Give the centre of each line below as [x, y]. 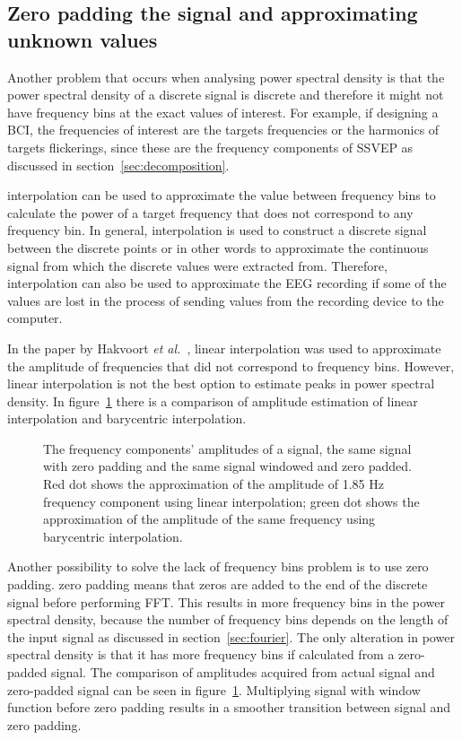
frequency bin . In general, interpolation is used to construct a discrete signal [217, 230]
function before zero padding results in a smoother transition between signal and [229, 707]
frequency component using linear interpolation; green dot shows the [231, 501]
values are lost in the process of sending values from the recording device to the [226, 300]
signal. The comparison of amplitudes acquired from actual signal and [243, 672]
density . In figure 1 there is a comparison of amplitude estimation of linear [213, 400]
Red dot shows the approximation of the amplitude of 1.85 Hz [214, 484]
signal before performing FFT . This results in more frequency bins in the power [227, 601]
